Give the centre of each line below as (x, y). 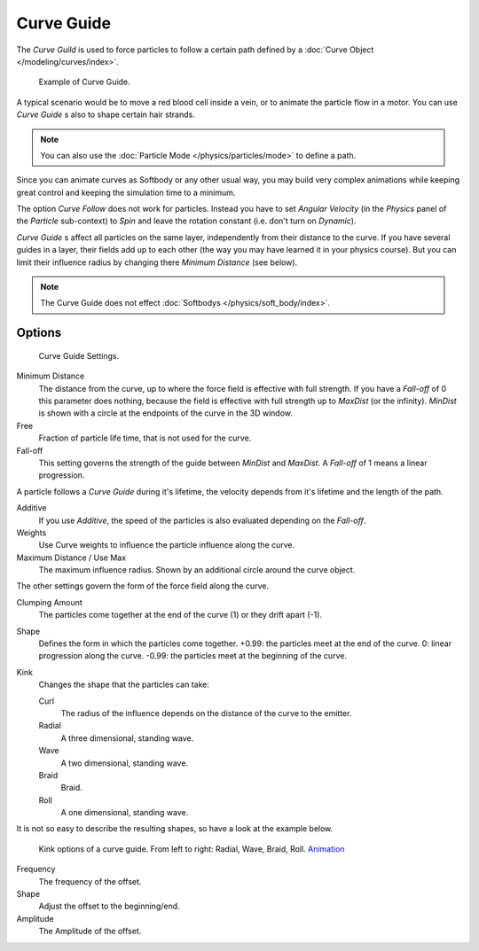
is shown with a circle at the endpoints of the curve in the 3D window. (165, 413)
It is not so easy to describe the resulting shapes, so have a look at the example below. (175, 829)
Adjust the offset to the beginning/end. (110, 906)
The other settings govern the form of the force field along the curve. (143, 586)
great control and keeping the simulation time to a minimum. (126, 192)
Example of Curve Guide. (84, 82)
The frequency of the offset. (90, 881)
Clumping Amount (50, 602)
